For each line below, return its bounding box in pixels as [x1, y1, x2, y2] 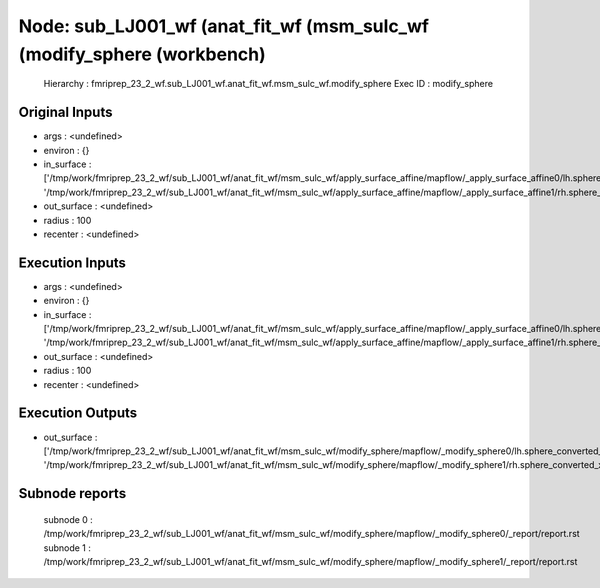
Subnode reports [18, 485, 127, 502]
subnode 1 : [43, 541, 92, 554]
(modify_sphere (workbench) [18, 43, 267, 65]
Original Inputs [18, 104, 113, 121]
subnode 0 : [43, 513, 94, 525]
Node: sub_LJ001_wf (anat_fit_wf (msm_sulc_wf [18, 15, 430, 37]
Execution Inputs [18, 254, 127, 271]
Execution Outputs [18, 405, 138, 422]
